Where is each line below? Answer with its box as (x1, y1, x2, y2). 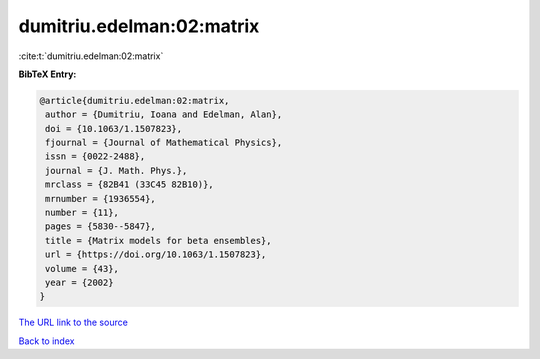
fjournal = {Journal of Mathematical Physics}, (45, 137, 283, 149)
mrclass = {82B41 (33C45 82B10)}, (45, 179, 214, 190)
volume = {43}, (45, 263, 120, 274)
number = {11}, (45, 207, 120, 219)
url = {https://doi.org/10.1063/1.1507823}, (45, 249, 267, 260)
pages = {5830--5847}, (45, 221, 157, 232)
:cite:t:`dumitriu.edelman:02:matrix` (18, 50, 164, 62)
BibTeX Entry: (18, 68, 77, 80)
